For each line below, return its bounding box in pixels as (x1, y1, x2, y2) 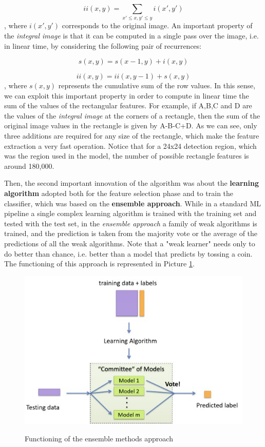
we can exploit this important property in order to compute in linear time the (4, 90, 249, 101)
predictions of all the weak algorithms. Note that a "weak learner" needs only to (4, 238, 255, 249)
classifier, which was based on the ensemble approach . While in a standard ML (4, 198, 261, 208)
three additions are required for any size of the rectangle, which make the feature (4, 130, 259, 141)
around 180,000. (4, 160, 54, 171)
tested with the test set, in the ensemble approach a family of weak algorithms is (4, 218, 257, 228)
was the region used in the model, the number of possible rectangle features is (4, 150, 249, 161)
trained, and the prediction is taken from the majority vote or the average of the (4, 228, 258, 239)
